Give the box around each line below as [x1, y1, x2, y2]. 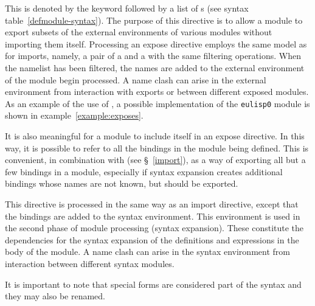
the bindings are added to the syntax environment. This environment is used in [5, 209, 300, 222]
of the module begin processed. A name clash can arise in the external [5, 73, 266, 86]
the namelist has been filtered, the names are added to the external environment [5, 61, 305, 74]
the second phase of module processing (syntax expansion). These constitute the [5, 221, 304, 234]
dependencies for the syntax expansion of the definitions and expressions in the [5, 233, 299, 246]
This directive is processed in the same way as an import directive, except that [5, 197, 299, 210]
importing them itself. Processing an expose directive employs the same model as [5, 37, 307, 50]
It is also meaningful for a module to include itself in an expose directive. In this [5, 130, 305, 142]
